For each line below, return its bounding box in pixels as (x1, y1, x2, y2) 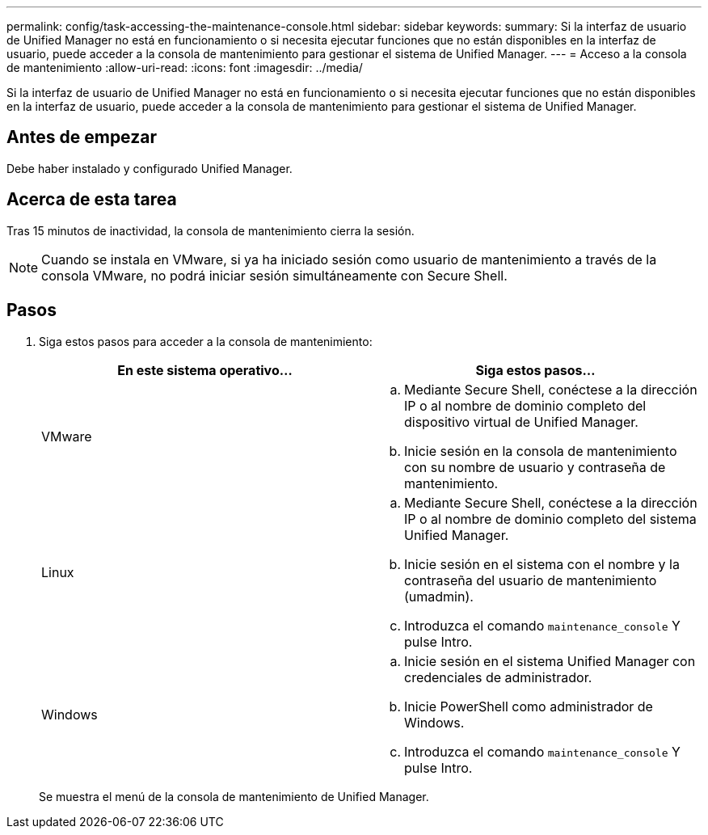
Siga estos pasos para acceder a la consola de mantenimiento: (39, 334, 373, 348)
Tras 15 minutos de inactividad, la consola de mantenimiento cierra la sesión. (6, 223, 415, 238)
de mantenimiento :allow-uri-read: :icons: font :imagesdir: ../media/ (6, 61, 363, 74)
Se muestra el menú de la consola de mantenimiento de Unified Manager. (39, 789, 429, 803)
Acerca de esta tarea (6, 189, 177, 210)
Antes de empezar (6, 127, 157, 148)
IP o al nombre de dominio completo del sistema (404, 510, 697, 527)
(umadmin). (404, 588, 474, 605)
